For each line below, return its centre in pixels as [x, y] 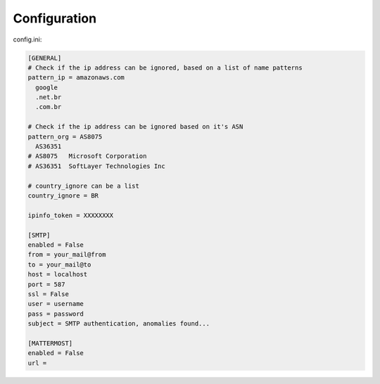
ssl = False [49, 294]
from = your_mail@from [67, 255]
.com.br [49, 107]
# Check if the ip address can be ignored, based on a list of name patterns [165, 68]
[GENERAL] [45, 58]
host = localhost [58, 275]
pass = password [56, 314]
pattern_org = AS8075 [65, 136]
